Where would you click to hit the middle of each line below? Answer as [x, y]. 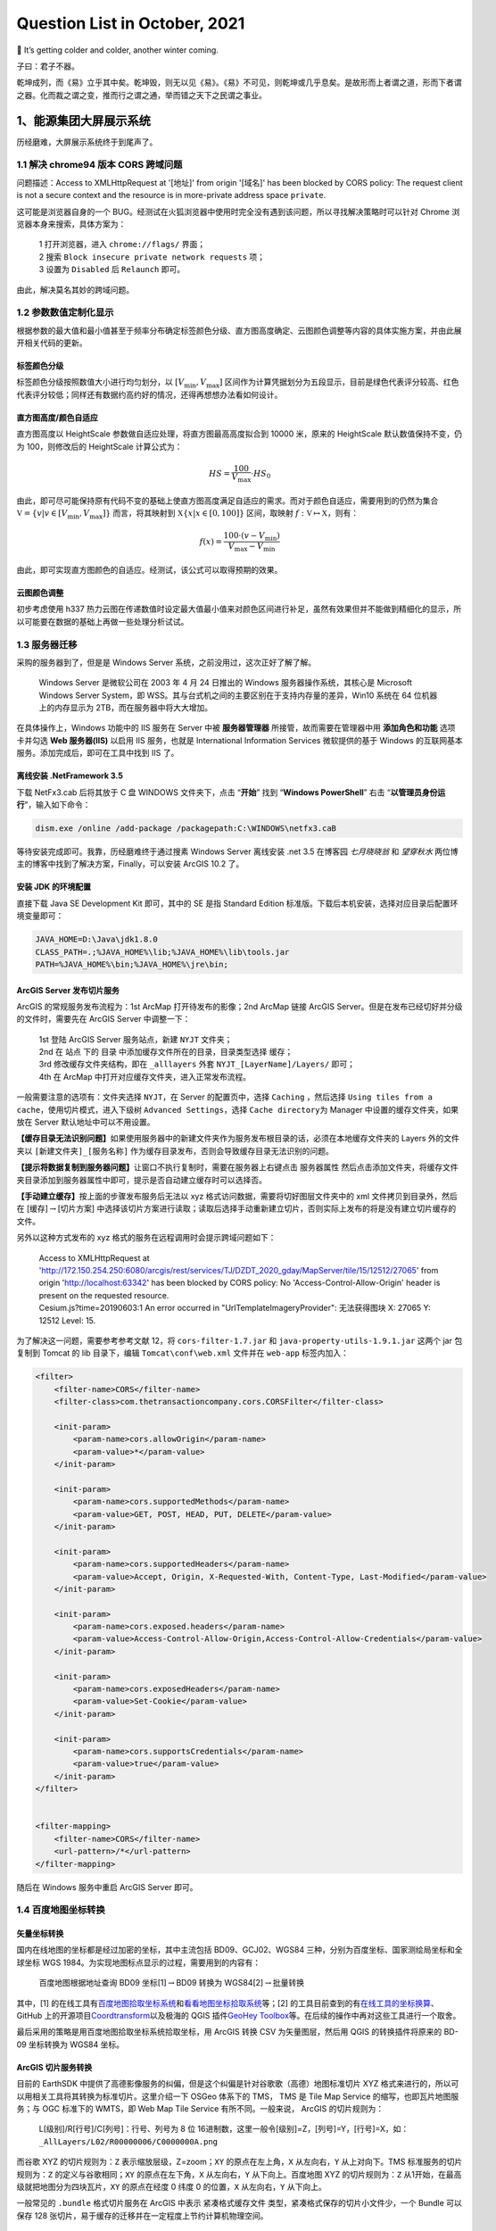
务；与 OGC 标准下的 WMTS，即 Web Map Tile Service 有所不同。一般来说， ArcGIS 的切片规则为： [200, 2108]
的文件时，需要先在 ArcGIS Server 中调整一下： [103, 1019]
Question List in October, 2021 [131, 23]
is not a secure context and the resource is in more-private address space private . [171, 195]
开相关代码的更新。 [52, 343]
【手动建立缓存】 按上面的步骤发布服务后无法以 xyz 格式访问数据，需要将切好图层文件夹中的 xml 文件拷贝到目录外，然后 [237, 1196]
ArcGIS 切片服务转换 [54, 2067]
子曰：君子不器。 [48, 66]
